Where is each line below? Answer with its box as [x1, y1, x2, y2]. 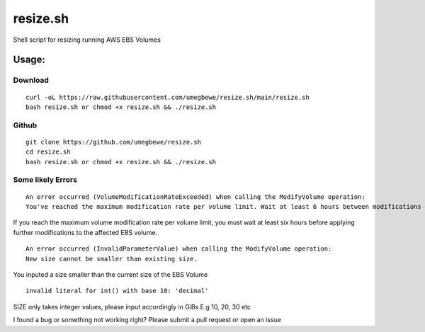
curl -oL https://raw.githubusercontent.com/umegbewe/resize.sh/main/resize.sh [25, 93, 310, 101]
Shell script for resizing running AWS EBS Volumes [13, 35, 161, 44]
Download [13, 75, 50, 85]
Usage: [13, 54, 46, 66]
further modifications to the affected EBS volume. [13, 228, 158, 236]
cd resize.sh [25, 148, 71, 156]
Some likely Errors [13, 175, 78, 185]
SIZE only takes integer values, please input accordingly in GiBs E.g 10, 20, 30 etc [13, 302, 251, 311]
